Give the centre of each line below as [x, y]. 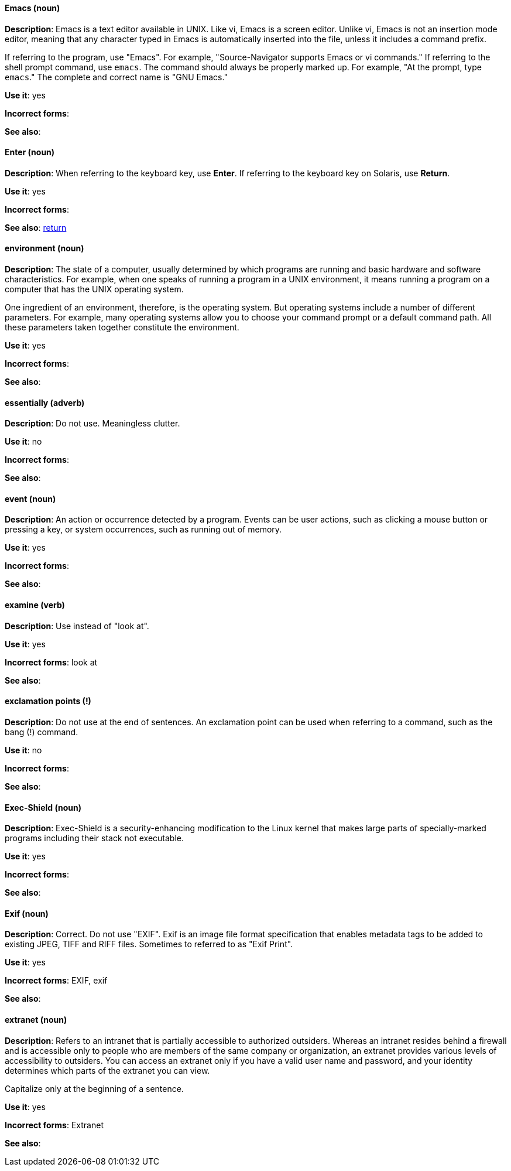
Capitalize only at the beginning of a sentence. [94, 1088]
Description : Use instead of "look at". [77, 626]
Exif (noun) [27, 913]
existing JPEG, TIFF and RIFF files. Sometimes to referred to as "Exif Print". [149, 944]
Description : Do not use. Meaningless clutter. [92, 424]
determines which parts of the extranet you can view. [107, 1070]
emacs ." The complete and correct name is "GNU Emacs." [116, 77]
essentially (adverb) [45, 402]
